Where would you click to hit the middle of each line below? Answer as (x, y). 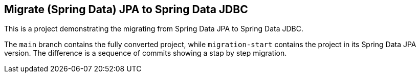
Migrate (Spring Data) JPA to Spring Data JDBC (126, 9)
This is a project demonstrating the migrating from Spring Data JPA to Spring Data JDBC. (154, 29)
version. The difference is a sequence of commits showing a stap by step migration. (146, 53)
